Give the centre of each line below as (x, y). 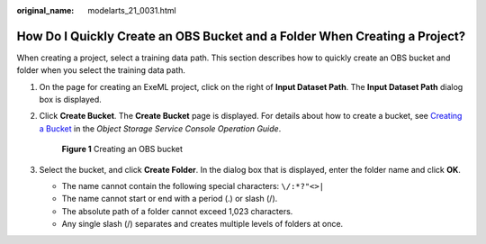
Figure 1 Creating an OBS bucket (122, 149)
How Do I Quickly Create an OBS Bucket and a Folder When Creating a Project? (241, 36)
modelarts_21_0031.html (132, 10)
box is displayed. (71, 100)
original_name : (45, 10)
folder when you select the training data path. (101, 70)
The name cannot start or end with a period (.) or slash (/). (170, 199)
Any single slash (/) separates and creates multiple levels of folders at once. (202, 224)
